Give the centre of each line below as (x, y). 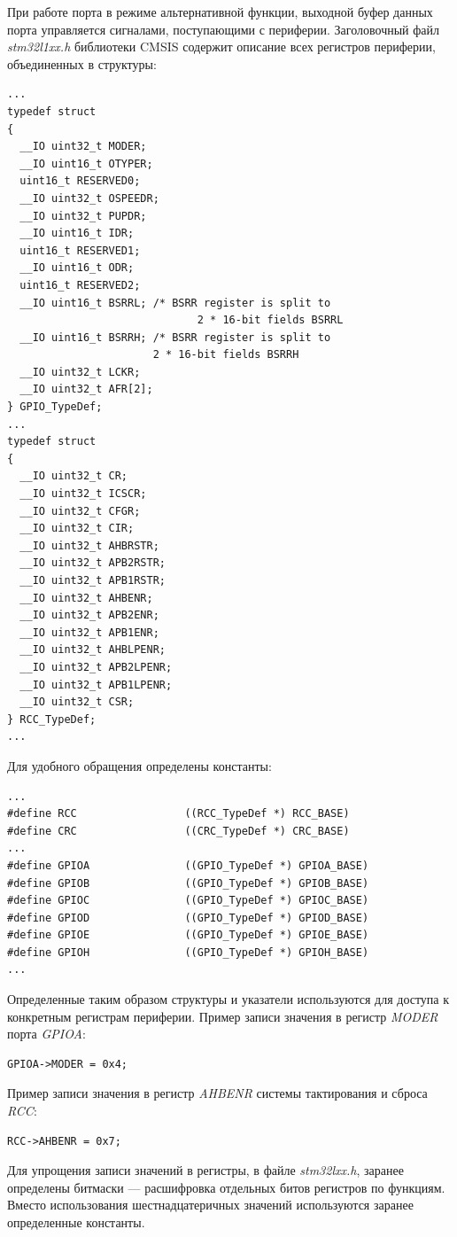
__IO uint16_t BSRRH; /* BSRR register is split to (175, 337)
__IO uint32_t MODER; (83, 147)
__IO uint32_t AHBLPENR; (93, 650)
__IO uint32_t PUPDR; (83, 216)
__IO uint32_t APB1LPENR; (96, 685)
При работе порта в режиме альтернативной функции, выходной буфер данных (220, 12)
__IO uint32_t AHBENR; (86, 598)
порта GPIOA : (46, 1034)
